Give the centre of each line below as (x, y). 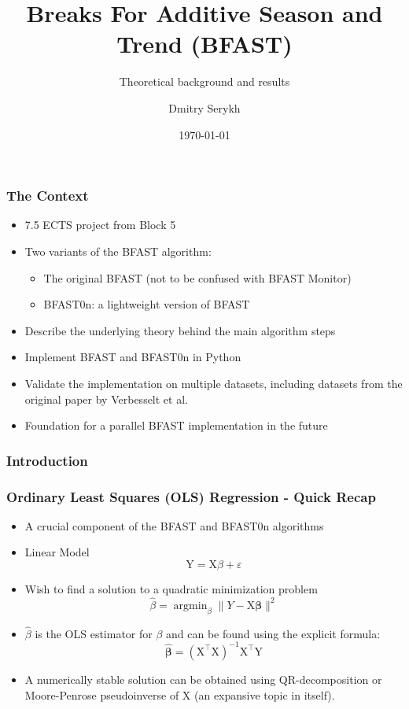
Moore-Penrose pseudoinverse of (102, 694)
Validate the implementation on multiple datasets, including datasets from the (214, 383)
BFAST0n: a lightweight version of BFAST (147, 304)
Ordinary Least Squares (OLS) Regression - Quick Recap (191, 496)
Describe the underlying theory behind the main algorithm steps (180, 330)
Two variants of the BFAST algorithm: (118, 251)
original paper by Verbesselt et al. (106, 399)
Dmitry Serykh (204, 107)
